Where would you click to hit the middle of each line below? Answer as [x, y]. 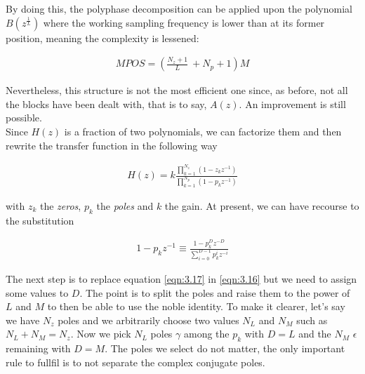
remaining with [38, 348]
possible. [24, 118]
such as [312, 320]
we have [23, 320]
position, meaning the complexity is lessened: [102, 38]
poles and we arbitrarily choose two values [148, 320]
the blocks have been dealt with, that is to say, [106, 103]
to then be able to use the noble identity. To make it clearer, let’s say [196, 306]
